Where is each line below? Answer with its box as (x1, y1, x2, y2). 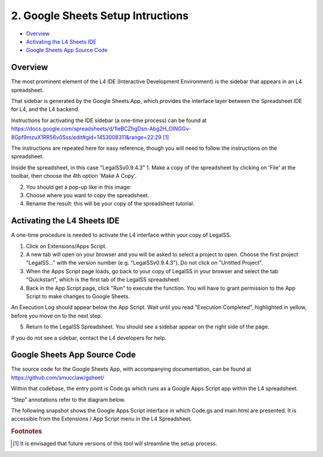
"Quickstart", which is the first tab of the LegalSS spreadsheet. (26, 276, 181, 283)
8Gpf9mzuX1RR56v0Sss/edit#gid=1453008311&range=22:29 (11, 134, 161, 141)
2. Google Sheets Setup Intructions (11, 9, 189, 22)
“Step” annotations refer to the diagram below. (11, 396, 126, 403)
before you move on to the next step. (11, 312, 102, 319)
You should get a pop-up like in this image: (26, 183, 132, 190)
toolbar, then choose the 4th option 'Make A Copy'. (11, 172, 137, 180)
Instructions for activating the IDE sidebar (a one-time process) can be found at (11, 117, 207, 124)
